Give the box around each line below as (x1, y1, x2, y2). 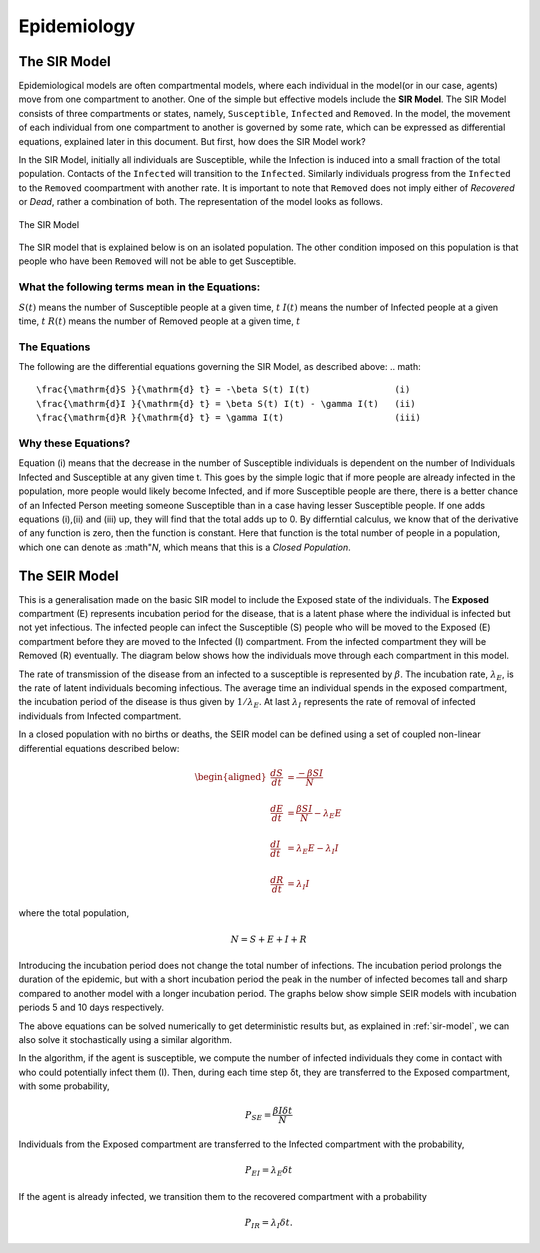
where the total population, (18, 907, 130, 919)
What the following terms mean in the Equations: (18, 280, 261, 294)
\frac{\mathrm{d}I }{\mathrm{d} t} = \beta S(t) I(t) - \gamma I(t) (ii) (36, 398, 416, 409)
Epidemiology (18, 15, 136, 37)
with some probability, (18, 1080, 110, 1092)
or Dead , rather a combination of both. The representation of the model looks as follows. (18, 196, 384, 208)
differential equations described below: (18, 742, 180, 754)
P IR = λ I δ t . (244, 1217, 294, 1230)
